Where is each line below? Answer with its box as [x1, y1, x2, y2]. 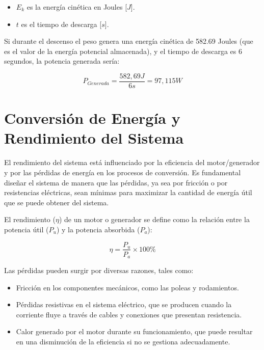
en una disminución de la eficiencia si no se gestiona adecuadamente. [16, 336, 230, 346]
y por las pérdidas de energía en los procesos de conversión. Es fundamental [4, 167, 241, 177]
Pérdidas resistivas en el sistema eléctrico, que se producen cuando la [16, 299, 232, 310]
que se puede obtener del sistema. [4, 197, 109, 207]
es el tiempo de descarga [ [21, 18, 102, 29]
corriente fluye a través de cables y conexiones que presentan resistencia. [16, 309, 242, 319]
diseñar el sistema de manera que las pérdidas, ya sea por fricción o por [4, 177, 228, 187]
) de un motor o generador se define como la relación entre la [59, 214, 250, 225]
